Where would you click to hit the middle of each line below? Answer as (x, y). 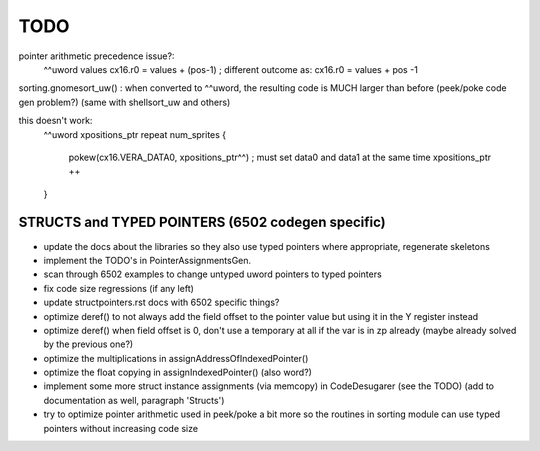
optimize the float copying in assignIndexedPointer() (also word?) (177, 372)
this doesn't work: (55, 121)
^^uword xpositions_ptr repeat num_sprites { (135, 134)
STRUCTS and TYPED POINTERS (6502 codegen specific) (202, 222)
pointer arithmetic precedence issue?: (96, 56)
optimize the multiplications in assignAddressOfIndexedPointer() (176, 358)
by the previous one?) (88, 344)
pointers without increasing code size (121, 428)
